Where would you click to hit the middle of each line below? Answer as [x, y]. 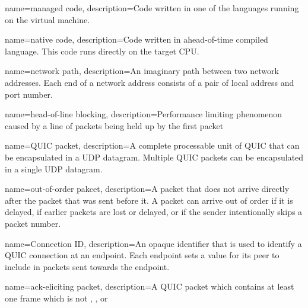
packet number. [33, 223]
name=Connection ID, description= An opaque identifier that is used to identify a [153, 243]
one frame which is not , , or [56, 298]
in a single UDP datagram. [54, 169]
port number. [29, 94]
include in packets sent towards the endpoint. [87, 266]
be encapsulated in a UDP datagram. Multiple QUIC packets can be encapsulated [154, 157]
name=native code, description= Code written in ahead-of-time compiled [136, 39]
